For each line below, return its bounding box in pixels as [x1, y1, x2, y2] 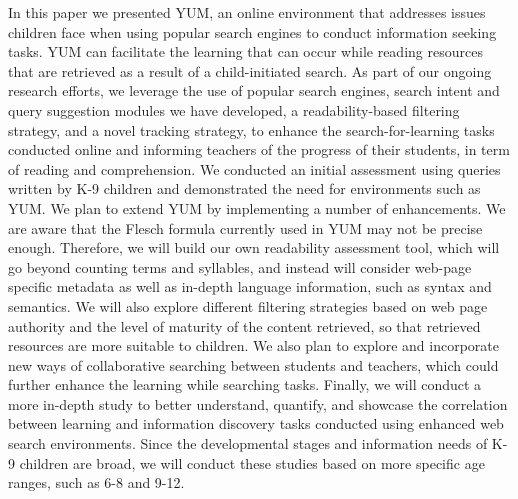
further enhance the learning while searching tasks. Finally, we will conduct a [8, 374, 482, 395]
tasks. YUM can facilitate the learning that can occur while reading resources [8, 41, 483, 62]
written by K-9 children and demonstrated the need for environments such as [8, 178, 481, 199]
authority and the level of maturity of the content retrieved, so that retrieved [8, 315, 481, 336]
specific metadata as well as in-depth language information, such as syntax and [8, 276, 492, 297]
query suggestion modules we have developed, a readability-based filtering [8, 99, 460, 120]
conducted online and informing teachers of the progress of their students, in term [8, 139, 510, 160]
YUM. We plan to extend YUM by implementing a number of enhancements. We [8, 197, 506, 218]
